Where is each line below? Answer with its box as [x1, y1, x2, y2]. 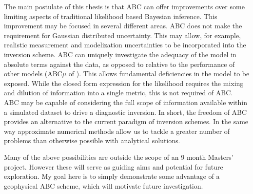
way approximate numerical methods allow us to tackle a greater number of [4, 126, 230, 136]
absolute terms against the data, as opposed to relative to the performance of [4, 59, 235, 69]
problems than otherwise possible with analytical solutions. [4, 135, 180, 146]
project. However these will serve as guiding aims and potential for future [4, 161, 223, 172]
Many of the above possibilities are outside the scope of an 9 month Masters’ [4, 151, 234, 162]
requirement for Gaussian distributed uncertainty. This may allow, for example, [4, 30, 241, 40]
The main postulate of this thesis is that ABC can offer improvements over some [4, 1, 245, 11]
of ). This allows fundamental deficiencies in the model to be [68, 68, 250, 79]
